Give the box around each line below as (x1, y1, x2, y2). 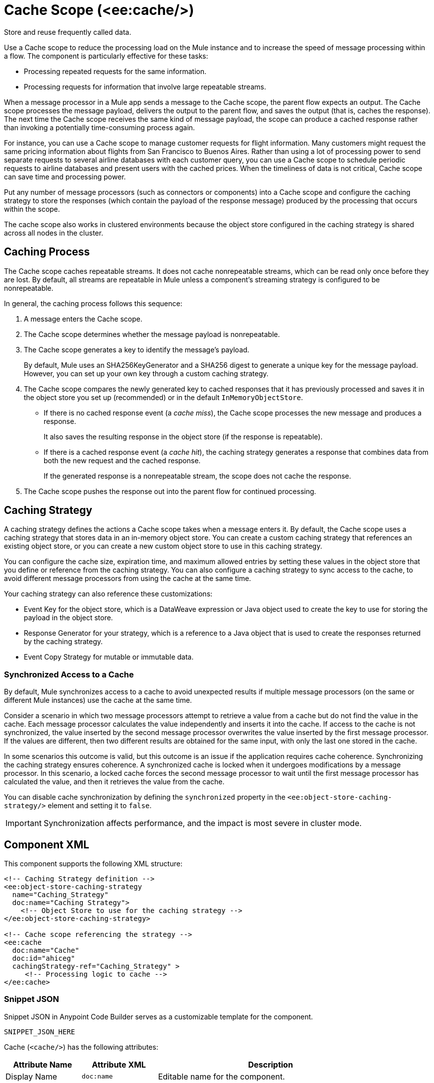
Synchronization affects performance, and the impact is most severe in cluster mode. (43, 818, 362, 829)
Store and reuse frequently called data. (4, 27, 131, 36)
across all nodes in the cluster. (4, 228, 103, 237)
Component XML (4, 838, 89, 851)
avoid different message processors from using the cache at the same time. (4, 574, 251, 583)
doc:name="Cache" (12, 946, 79, 955)
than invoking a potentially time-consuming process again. (4, 123, 195, 132)
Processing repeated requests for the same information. (24, 67, 206, 76)
